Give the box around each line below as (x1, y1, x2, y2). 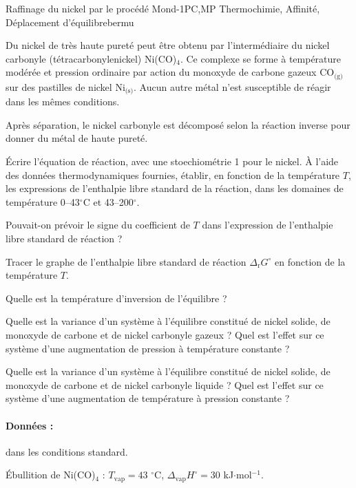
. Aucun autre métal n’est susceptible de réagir (134, 79, 331, 94)
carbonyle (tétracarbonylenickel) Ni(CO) (6, 51, 177, 65)
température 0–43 (6, 194, 80, 209)
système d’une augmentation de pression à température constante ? (6, 341, 290, 355)
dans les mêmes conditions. (6, 94, 120, 109)
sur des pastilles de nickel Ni (6, 79, 125, 94)
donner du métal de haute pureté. (6, 131, 148, 145)
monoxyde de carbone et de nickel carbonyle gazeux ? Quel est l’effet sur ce (6, 328, 324, 341)
